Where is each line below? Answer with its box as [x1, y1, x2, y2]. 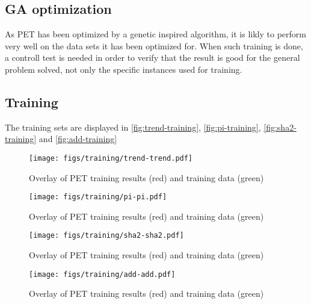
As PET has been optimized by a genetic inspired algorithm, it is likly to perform [5, 28, 306, 40]
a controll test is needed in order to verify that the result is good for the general [5, 51, 300, 64]
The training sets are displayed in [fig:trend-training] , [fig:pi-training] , [5, 120, 261, 133]
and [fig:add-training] [38, 132, 117, 145]
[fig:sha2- [263, 120, 297, 133]
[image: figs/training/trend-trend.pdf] [29, 154, 193, 163]
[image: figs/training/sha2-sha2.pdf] [29, 231, 184, 240]
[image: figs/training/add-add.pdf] [29, 270, 176, 279]
